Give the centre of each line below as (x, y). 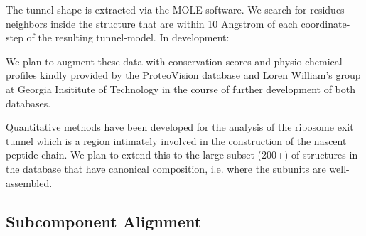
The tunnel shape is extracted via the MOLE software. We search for (156, 9)
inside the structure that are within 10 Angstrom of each (174, 23)
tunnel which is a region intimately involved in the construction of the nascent (176, 140)
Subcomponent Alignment (104, 221)
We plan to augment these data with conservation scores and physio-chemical (174, 61)
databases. (28, 103)
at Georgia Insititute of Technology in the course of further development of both (181, 88)
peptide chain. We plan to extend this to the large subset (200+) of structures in (182, 155)
